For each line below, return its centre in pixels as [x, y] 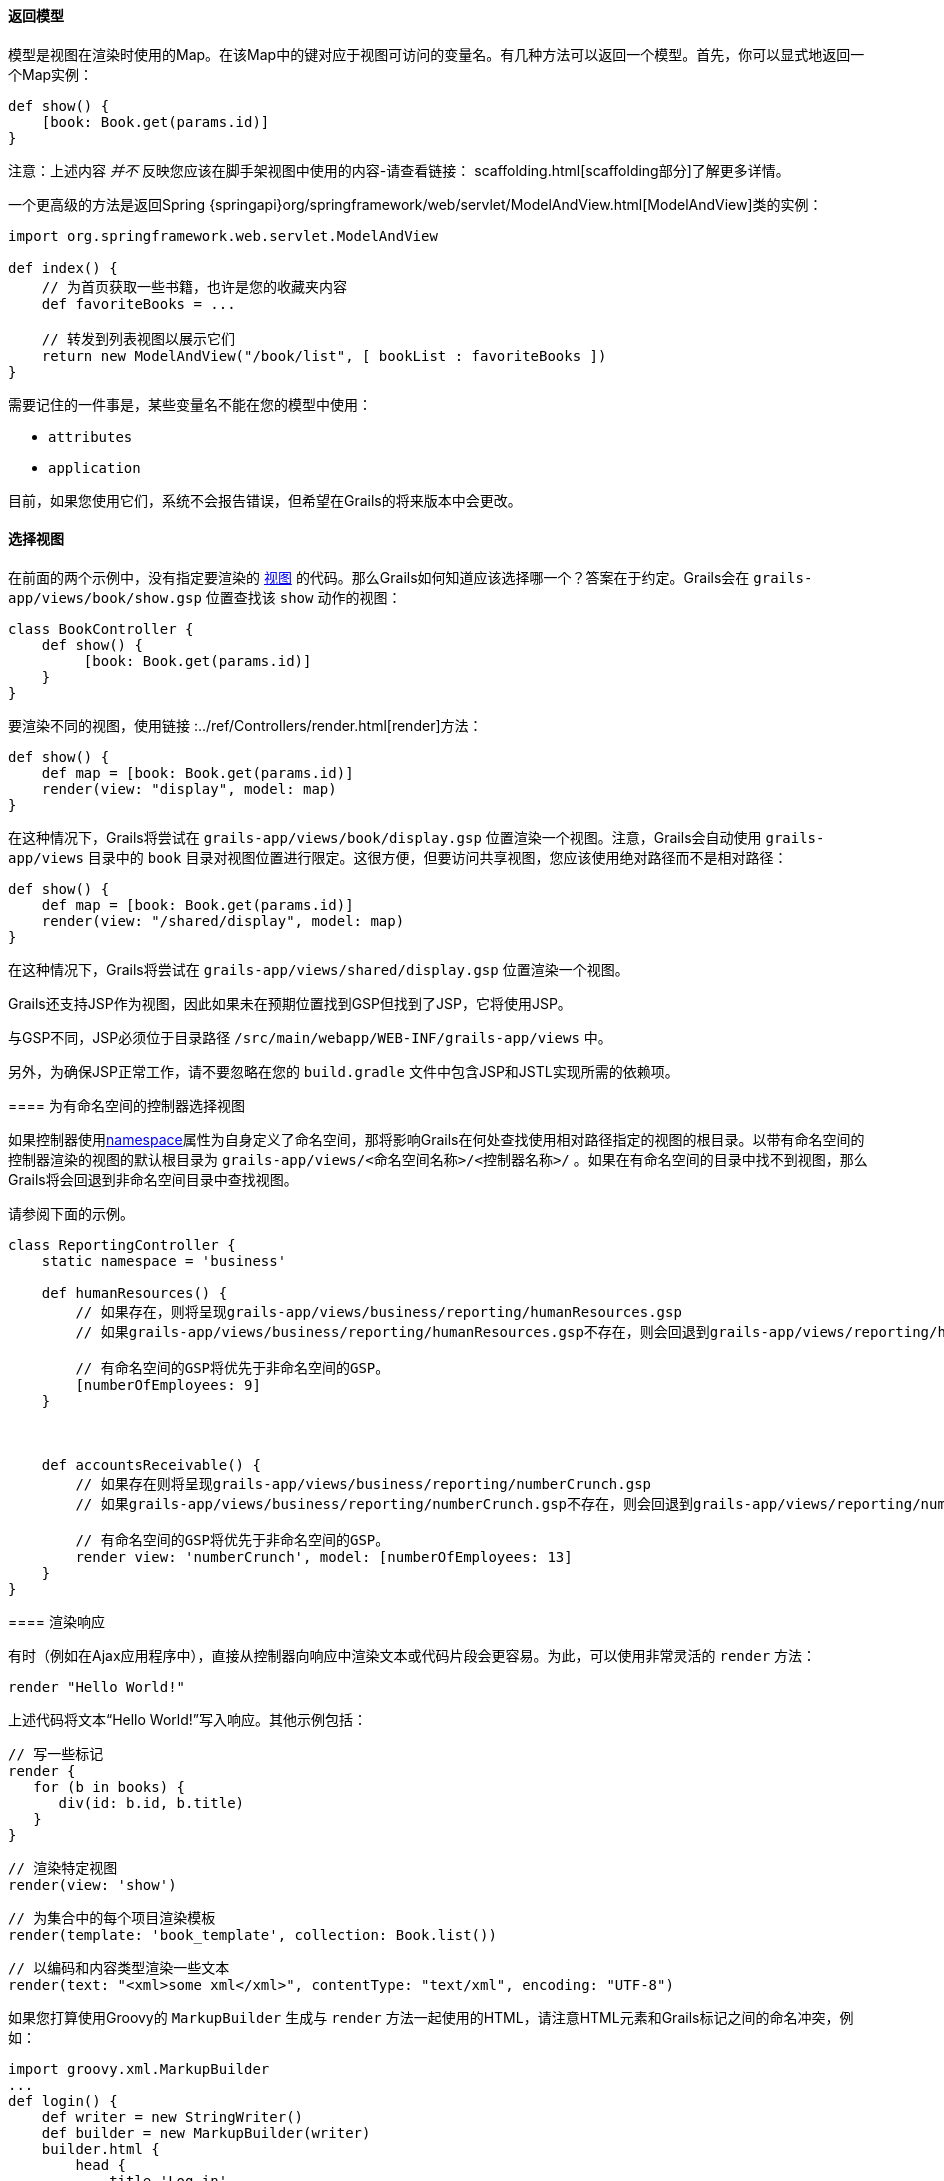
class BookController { [101, 628]
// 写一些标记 [56, 1753]
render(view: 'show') [92, 1884]
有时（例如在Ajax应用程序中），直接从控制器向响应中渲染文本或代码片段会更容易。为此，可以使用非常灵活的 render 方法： [412, 1655]
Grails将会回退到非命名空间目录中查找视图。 [153, 1179]
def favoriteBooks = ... [138, 303]
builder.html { [100, 2148]
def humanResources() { [134, 1292]
